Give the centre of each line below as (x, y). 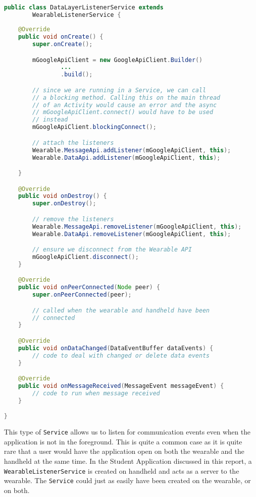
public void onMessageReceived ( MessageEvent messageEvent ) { (121, 386)
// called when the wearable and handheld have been (121, 310)
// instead (50, 120)
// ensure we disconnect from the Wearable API (112, 250)
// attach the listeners (73, 143)
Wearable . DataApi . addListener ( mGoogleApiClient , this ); (126, 157)
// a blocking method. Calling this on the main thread (126, 97)
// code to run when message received (96, 393)
